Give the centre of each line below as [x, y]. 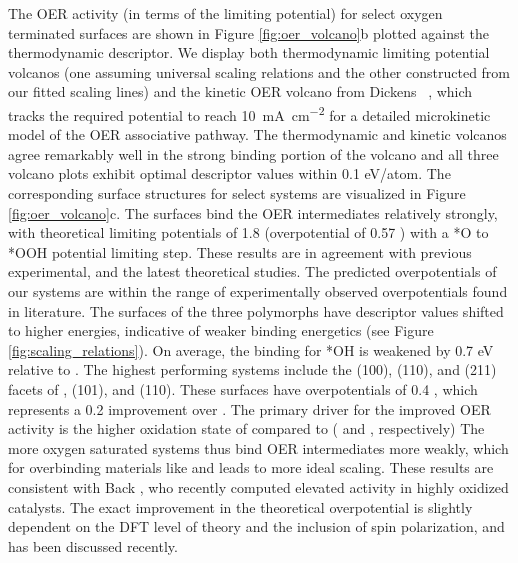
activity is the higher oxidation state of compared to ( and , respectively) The [246, 428]
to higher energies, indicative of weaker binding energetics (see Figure [221, 330]
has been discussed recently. [93, 545]
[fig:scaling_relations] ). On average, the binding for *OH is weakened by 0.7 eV [251, 349]
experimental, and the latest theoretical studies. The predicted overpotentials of [252, 271]
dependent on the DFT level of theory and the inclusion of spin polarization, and [256, 526]
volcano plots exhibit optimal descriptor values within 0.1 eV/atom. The [229, 173]
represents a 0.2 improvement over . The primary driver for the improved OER [249, 408]
